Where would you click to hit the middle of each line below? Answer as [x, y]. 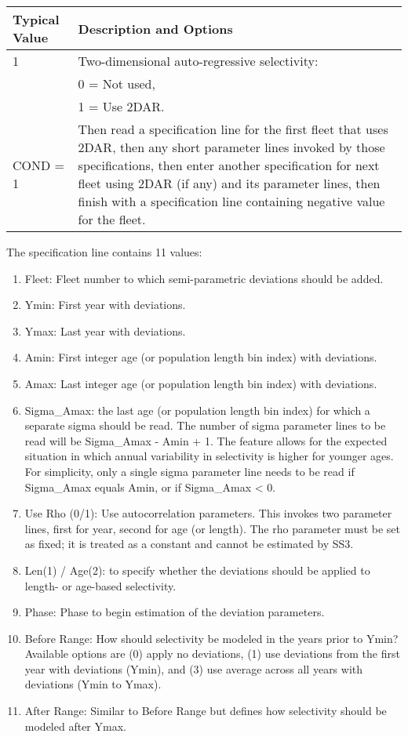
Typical [36, 19]
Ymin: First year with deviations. [105, 305]
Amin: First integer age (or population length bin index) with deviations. [201, 357]
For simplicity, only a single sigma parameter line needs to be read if [189, 471]
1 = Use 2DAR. [121, 106]
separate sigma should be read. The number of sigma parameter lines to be [205, 425]
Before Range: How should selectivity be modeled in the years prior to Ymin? [211, 638]
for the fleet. [112, 219]
